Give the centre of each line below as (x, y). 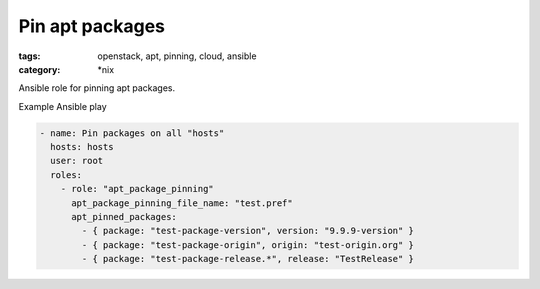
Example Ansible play (62, 106)
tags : (29, 56)
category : (39, 69)
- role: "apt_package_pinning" (137, 189)
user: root (77, 161)
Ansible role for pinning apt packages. (96, 88)
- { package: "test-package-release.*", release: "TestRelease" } (248, 259)
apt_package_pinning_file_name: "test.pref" (182, 203)
